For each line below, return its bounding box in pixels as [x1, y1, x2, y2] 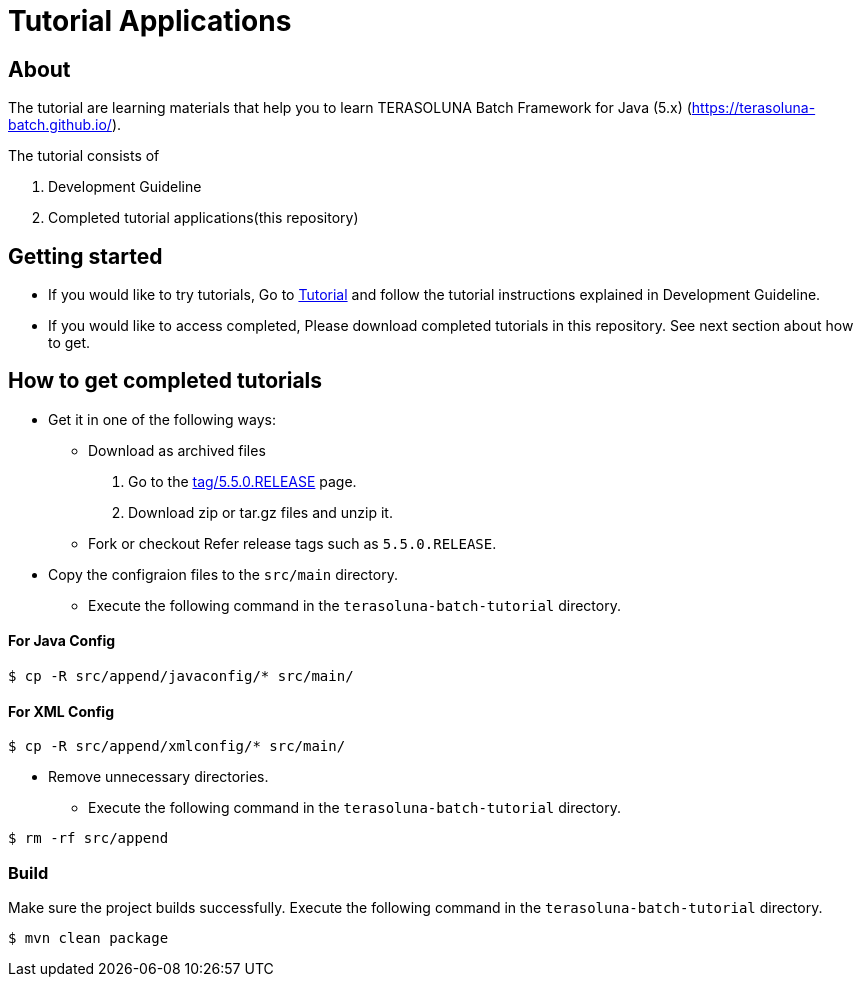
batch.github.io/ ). [8, 116, 122, 134]
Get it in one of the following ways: [48, 410, 277, 428]
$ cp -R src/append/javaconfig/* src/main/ [8, 668, 354, 685]
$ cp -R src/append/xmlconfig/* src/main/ [8, 738, 346, 755]
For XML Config [8, 702, 115, 720]
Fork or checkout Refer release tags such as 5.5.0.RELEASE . [88, 534, 497, 552]
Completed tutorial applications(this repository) [48, 209, 359, 227]
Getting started [8, 243, 163, 269]
